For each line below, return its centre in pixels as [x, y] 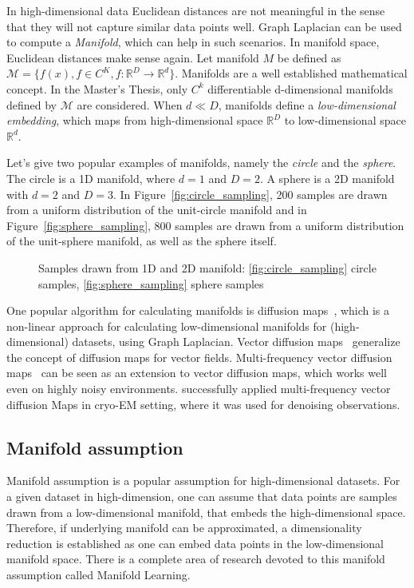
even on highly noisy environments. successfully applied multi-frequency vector [199, 389]
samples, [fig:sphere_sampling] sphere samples [151, 283]
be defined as [309, 57]
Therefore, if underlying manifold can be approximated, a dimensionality [184, 528]
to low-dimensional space [345, 120]
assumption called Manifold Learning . [99, 575]
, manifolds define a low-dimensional [307, 104]
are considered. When [130, 104]
